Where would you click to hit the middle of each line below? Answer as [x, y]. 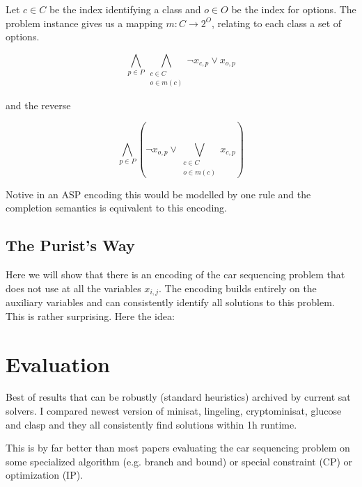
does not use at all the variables [73, 288]
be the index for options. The [294, 9]
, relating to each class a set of [277, 23]
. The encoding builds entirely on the [237, 288]
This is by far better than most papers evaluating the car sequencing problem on [178, 448]
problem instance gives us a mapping [84, 23]
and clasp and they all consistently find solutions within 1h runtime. [151, 424]
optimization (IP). [45, 475]
